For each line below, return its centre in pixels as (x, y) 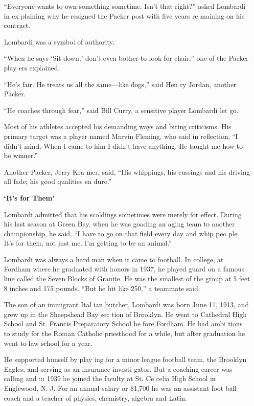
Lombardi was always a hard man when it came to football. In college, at (114, 259)
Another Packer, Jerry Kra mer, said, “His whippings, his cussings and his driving (127, 171)
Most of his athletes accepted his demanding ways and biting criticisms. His (118, 126)
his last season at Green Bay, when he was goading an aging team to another (119, 224)
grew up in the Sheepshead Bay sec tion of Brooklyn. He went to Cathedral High (126, 314)
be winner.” (21, 155)
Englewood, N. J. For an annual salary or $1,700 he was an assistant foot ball (120, 388)
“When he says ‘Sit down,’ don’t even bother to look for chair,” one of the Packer (126, 58)
